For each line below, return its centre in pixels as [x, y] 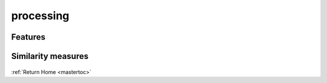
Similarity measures [50, 56]
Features [28, 37]
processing [40, 16]
